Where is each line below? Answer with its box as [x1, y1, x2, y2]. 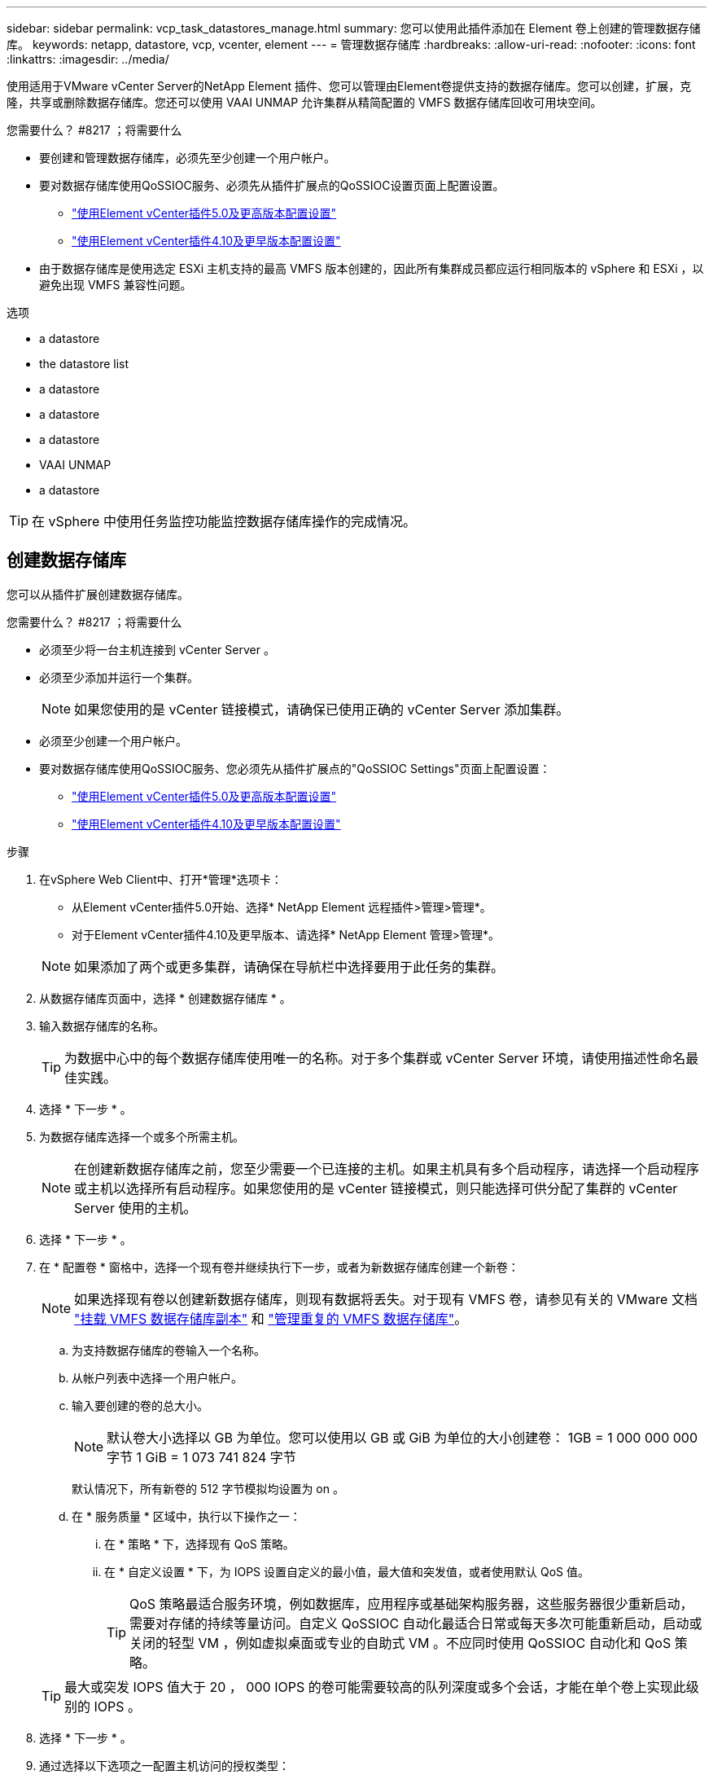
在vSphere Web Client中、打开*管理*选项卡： [39, 872, 282, 886]
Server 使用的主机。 [74, 1199, 197, 1216]
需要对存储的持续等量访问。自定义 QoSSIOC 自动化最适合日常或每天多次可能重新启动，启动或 [129, 1614, 702, 1632]
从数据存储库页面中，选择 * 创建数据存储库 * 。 [39, 991, 291, 1005]
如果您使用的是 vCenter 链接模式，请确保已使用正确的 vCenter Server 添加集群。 [74, 701, 570, 718]
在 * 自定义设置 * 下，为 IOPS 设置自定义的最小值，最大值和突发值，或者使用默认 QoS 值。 [104, 1564, 589, 1579]
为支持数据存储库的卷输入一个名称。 [72, 1342, 265, 1357]
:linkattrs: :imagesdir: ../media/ [7, 52, 169, 66]
